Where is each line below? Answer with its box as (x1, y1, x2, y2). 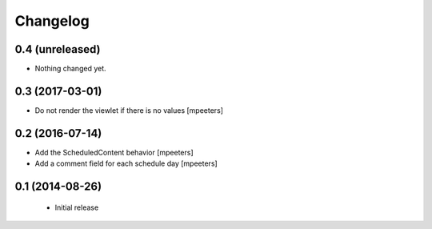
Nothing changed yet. (34, 64, 107, 74)
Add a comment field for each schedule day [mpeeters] (34, 159, 218, 168)
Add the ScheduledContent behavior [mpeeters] (34, 147, 194, 157)
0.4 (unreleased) (14, 42, 101, 56)
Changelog (14, 12, 90, 30)
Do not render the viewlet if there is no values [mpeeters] (34, 105, 224, 115)
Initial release (54, 203, 99, 212)
